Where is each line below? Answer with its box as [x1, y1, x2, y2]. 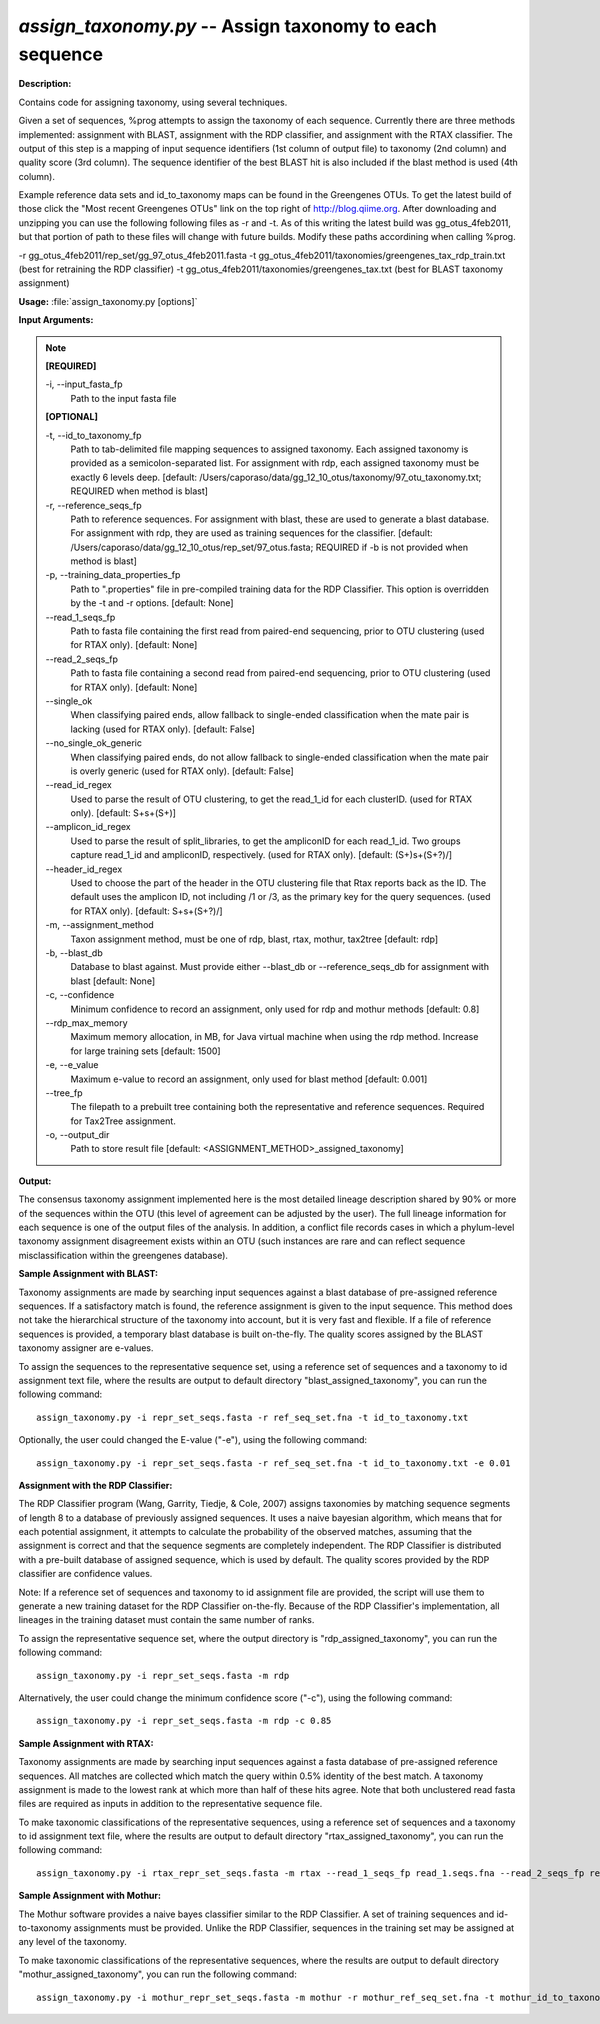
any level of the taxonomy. [18, 1936, 127, 1948]
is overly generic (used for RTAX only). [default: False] [70, 765, 294, 777]
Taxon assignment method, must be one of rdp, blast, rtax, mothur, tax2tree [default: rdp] [70, 933, 439, 945]
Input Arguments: [18, 314, 94, 326]
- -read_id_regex [45, 779, 112, 791]
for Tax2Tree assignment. [70, 1115, 177, 1127]
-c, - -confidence [45, 989, 115, 1001]
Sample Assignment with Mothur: [18, 1890, 162, 1902]
